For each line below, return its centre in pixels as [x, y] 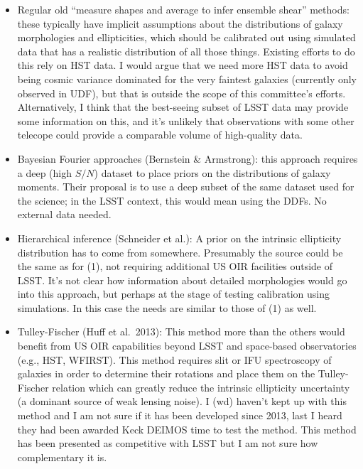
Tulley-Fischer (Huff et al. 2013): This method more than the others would [181, 331]
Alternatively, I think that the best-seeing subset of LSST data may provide [183, 107]
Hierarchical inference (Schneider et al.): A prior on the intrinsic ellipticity [179, 238]
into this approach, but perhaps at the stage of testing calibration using [174, 294]
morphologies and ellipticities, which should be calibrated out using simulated [186, 37]
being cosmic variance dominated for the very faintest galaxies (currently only [187, 79]
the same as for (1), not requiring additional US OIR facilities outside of [175, 266]
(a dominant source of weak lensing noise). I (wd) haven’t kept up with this [182, 401]
